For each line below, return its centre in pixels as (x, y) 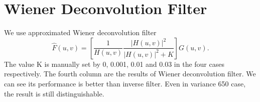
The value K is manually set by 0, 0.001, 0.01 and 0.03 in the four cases (114, 64)
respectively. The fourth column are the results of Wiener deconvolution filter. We (130, 74)
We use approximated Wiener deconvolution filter (80, 32)
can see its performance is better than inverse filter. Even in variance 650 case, (125, 83)
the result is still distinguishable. (54, 93)
